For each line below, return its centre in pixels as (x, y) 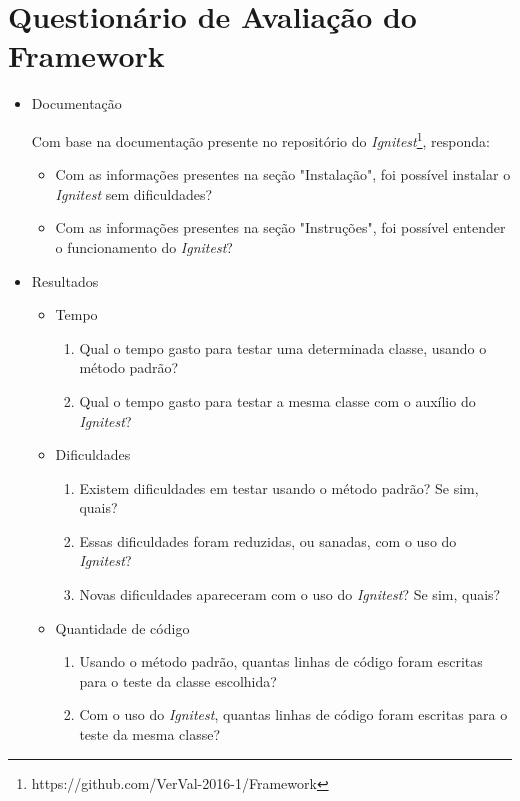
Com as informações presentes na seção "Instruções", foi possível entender (280, 227)
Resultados (65, 280)
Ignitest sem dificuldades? (134, 193)
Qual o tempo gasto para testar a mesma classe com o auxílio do (277, 400)
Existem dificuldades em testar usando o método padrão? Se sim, (279, 487)
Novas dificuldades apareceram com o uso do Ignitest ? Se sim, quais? (290, 594)
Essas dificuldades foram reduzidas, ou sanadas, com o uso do (268, 540)
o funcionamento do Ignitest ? (144, 246)
